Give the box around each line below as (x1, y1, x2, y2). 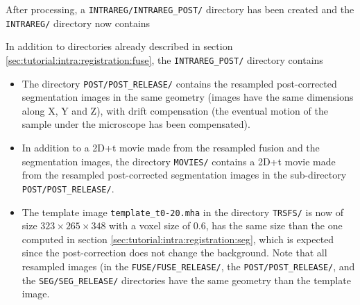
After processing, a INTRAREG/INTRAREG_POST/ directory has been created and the (6, 2, 354, 16)
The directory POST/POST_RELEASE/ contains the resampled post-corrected (22, 76, 337, 90)
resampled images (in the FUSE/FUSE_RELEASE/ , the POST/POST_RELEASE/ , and (22, 258, 355, 273)
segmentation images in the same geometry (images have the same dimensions (22, 90, 354, 104)
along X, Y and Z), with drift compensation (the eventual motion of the (22, 103, 328, 117)
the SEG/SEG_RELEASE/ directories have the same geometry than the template (22, 272, 351, 287)
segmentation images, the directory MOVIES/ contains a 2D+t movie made (22, 154, 336, 168)
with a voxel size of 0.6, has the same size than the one (109, 218, 343, 233)
